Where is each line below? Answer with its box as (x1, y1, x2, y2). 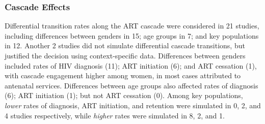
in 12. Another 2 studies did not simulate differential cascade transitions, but (5, 40, 245, 51)
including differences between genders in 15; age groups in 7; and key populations (5, 30, 259, 41)
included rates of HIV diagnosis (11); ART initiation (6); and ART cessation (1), (5, 60, 257, 71)
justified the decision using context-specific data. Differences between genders (5, 50, 246, 60)
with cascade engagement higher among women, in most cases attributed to (5, 70, 241, 81)
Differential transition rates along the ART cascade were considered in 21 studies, (5, 20, 259, 31)
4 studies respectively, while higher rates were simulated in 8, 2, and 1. (5, 110, 225, 120)
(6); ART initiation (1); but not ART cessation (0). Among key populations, (5, 90, 243, 101)
